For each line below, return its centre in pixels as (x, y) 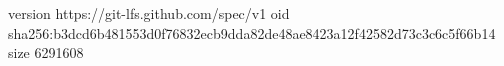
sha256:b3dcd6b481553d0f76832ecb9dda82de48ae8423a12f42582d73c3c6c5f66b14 (252, 32)
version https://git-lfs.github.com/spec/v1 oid (149, 13)
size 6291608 (46, 52)
